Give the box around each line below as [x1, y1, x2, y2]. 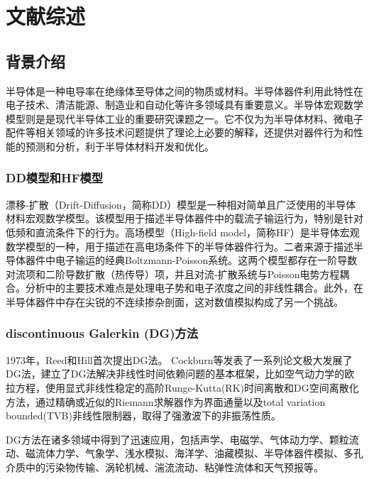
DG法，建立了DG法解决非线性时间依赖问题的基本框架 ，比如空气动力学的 [6, 366, 345, 381]
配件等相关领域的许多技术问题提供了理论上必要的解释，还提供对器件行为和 [6, 125, 353, 140]
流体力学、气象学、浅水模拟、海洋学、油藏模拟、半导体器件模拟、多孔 [35, 446, 363, 461]
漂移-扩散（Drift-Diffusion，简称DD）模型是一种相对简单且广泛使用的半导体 [6, 197, 356, 211]
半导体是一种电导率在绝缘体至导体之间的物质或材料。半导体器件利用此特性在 [6, 83, 363, 98]
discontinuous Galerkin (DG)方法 [6, 324, 199, 342]
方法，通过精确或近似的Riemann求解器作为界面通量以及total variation [6, 394, 326, 409]
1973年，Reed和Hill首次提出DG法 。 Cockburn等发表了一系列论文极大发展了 [6, 352, 353, 367]
